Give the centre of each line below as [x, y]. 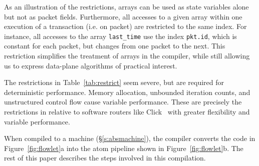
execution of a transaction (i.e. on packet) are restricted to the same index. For [125, 26]
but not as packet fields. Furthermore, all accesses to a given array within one [123, 16]
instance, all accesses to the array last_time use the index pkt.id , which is [120, 36]
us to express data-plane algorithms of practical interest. [91, 65]
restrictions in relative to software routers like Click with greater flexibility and [127, 111]
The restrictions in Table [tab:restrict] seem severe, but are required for [114, 82]
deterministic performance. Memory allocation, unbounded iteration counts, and [127, 92]
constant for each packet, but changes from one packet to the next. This [115, 46]
